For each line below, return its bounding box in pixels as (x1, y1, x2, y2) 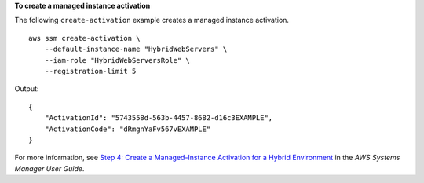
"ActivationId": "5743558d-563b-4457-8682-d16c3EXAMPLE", (44, 114, 273, 123)
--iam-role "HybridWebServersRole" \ (44, 56, 190, 64)
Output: (14, 84, 39, 93)
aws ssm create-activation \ (28, 34, 141, 42)
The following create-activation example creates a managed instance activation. (14, 16, 290, 25)
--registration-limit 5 (44, 67, 137, 75)
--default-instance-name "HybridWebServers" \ (44, 45, 228, 54)
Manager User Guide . (14, 163, 85, 173)
